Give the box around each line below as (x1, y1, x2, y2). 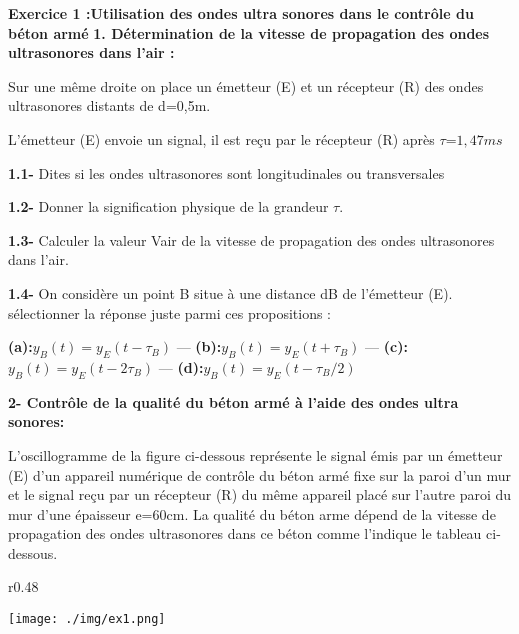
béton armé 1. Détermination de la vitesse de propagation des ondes (8, 22, 490, 43)
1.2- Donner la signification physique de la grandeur (8, 196, 329, 217)
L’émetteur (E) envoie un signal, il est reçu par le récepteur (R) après (8, 128, 435, 149)
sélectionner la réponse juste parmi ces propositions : (8, 302, 331, 323)
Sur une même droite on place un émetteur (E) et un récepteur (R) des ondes (8, 75, 484, 96)
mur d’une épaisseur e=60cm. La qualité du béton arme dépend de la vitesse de (8, 503, 496, 524)
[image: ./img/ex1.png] (8, 612, 166, 627)
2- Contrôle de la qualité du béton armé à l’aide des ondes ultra (8, 391, 459, 412)
